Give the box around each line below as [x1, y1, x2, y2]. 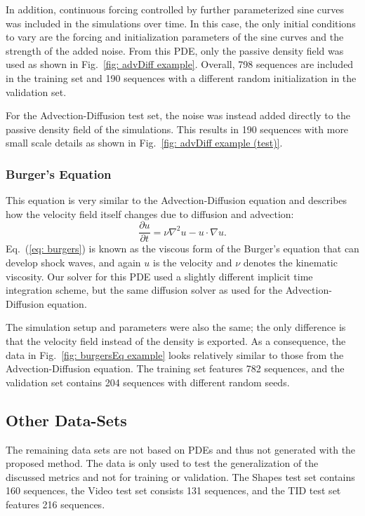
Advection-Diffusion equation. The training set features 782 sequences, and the [6, 361, 345, 376]
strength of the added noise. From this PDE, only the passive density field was [6, 43, 344, 57]
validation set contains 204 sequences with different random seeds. [6, 374, 290, 389]
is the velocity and [152, 255, 232, 269]
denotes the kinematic [243, 255, 338, 269]
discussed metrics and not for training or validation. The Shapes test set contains [6, 469, 355, 484]
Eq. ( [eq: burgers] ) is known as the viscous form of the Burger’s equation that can [6, 241, 359, 256]
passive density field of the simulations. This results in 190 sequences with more [6, 121, 349, 136]
